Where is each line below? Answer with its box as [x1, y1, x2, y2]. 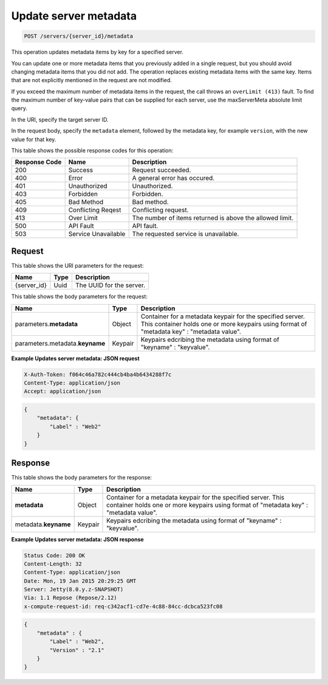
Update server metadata [11, 9, 137, 23]
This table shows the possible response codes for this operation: [11, 147, 174, 155]
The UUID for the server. [75, 281, 146, 290]
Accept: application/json [24, 388, 101, 395]
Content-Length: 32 [24, 560, 82, 567]
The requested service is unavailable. [132, 230, 239, 238]
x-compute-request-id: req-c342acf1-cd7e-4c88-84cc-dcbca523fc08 [24, 603, 223, 610]
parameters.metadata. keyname [15, 339, 106, 347]
